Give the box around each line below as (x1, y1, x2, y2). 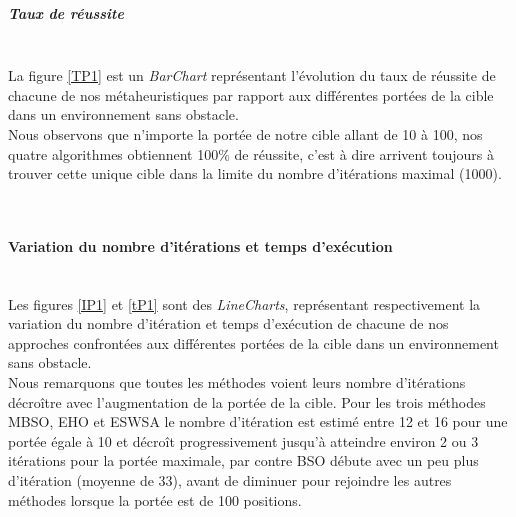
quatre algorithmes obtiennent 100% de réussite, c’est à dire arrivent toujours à (8, 143, 494, 164)
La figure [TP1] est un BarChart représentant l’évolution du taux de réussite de (8, 65, 496, 86)
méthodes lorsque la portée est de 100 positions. (8, 489, 302, 510)
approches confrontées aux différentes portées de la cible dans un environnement (8, 332, 499, 353)
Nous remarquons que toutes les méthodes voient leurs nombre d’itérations (8, 372, 466, 393)
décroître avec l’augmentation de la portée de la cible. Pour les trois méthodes (8, 391, 486, 412)
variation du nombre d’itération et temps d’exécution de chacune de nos (8, 313, 449, 334)
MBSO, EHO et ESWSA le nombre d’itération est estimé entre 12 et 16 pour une (8, 411, 508, 432)
